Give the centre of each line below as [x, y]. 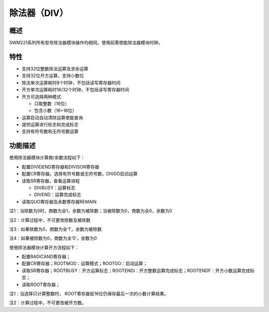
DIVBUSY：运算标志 [55, 187]
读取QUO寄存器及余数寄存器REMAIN [59, 201]
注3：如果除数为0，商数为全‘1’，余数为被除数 [56, 229]
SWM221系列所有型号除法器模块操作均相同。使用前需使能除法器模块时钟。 [86, 43]
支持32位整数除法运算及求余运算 [55, 69]
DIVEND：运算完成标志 [58, 195]
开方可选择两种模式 [41, 97]
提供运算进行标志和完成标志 [50, 125]
